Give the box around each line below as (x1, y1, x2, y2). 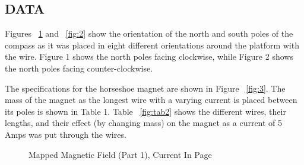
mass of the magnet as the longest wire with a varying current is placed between (5, 93, 297, 106)
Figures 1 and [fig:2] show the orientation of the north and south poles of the (5, 27, 293, 40)
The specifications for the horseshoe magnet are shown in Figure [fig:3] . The (5, 82, 286, 94)
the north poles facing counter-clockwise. (5, 62, 153, 74)
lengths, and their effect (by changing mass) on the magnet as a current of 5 (5, 117, 283, 129)
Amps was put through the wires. (5, 128, 126, 140)
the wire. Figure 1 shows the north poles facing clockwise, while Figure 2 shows (5, 50, 293, 63)
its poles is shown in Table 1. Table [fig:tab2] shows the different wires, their (5, 105, 286, 117)
